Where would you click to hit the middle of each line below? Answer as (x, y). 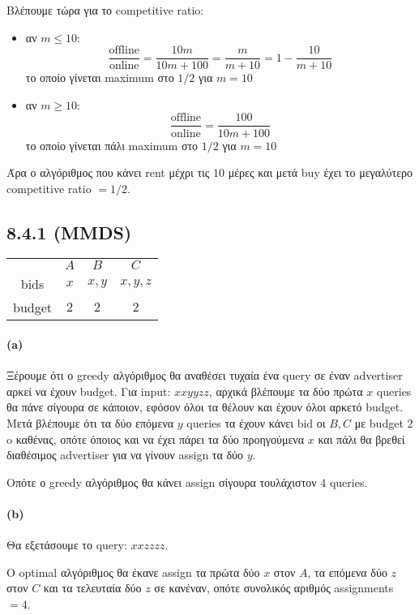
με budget (379, 423)
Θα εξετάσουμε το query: (67, 545)
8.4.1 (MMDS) (69, 232)
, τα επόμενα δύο (347, 572)
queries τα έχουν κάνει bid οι (256, 423)
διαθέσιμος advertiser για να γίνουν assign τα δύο (125, 455)
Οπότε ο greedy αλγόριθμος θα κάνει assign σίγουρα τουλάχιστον (162, 482)
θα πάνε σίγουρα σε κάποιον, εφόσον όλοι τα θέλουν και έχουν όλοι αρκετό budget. (205, 407)
